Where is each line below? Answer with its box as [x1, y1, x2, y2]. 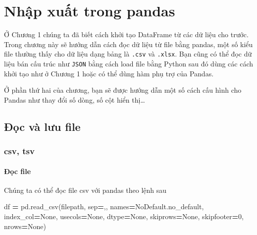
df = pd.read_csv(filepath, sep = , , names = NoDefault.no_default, [4, 201, 204, 212]
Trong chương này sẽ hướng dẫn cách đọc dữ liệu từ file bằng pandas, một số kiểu [4, 39, 253, 49]
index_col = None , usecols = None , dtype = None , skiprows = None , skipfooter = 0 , [4, 211, 244, 222]
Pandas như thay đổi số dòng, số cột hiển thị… [4, 94, 145, 105]
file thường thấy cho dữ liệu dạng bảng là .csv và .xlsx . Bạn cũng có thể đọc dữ [4, 49, 252, 59]
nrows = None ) [4, 221, 46, 231]
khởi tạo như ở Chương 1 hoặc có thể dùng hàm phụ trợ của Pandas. [4, 68, 214, 78]
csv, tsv [4, 145, 35, 157]
